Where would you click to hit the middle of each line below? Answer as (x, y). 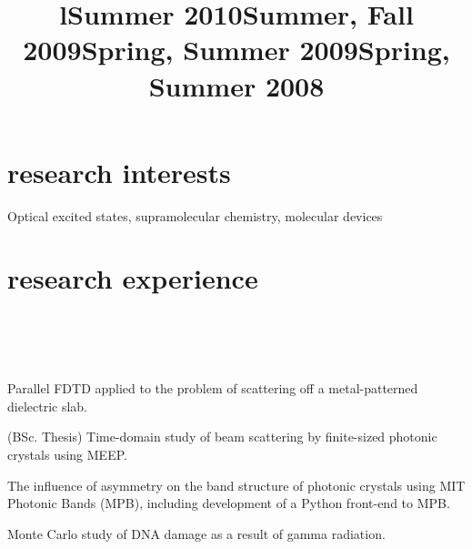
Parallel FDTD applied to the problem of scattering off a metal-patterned (213, 388)
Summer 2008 (236, 85)
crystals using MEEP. (67, 454)
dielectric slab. (48, 406)
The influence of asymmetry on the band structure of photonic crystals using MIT (236, 485)
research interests (119, 172)
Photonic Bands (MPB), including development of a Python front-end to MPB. (229, 503)
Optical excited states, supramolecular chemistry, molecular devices (195, 215)
